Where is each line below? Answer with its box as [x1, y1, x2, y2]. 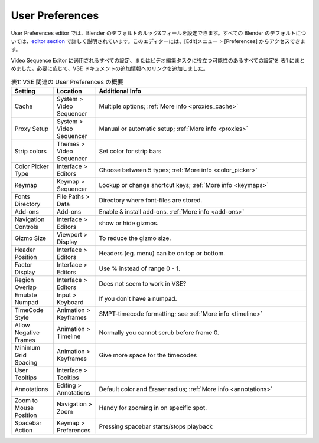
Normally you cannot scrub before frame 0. [99, 328, 220, 336]
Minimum [14, 343, 41, 352]
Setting [14, 87, 35, 95]
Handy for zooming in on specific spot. [99, 403, 207, 412]
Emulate [14, 291, 38, 299]
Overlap [14, 283, 37, 291]
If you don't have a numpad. [99, 294, 177, 303]
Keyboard [56, 298, 84, 306]
